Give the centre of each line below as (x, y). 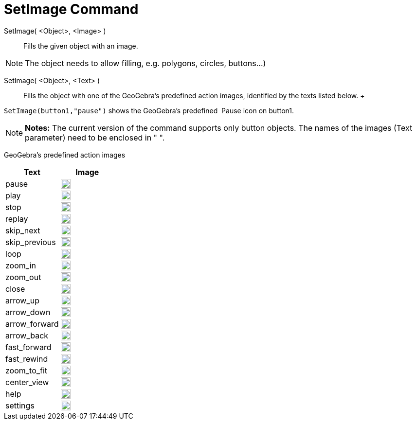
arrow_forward (32, 324)
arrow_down (28, 312)
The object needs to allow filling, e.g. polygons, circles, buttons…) (145, 63)
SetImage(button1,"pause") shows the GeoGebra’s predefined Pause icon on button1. (149, 110)
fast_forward (28, 347)
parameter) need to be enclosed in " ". (95, 137)
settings (20, 405)
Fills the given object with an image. (81, 46)
